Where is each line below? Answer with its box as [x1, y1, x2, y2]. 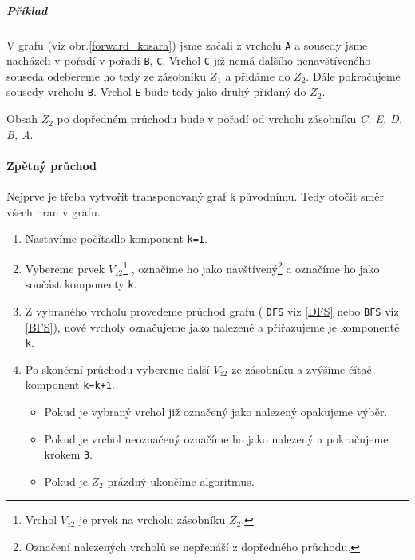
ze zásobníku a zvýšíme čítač [231, 360, 372, 377]
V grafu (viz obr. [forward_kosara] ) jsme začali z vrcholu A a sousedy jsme [6, 36, 368, 53]
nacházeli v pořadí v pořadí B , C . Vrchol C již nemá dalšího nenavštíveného [6, 52, 371, 69]
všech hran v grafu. [6, 203, 101, 220]
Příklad [6, 2, 48, 18]
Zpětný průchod [6, 157, 97, 173]
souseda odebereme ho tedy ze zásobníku [6, 67, 206, 84]
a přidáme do [225, 67, 290, 84]
